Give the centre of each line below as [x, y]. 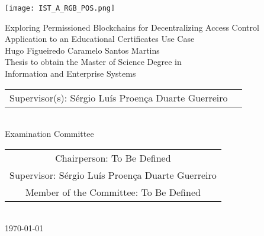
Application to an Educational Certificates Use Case [100, 39]
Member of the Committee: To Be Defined [113, 192]
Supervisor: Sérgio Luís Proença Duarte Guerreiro [113, 175]
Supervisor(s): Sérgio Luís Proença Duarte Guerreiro [119, 97]
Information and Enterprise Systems [70, 73]
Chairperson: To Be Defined [113, 158]
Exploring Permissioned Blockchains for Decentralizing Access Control [132, 27]
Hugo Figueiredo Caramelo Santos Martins [82, 50]
